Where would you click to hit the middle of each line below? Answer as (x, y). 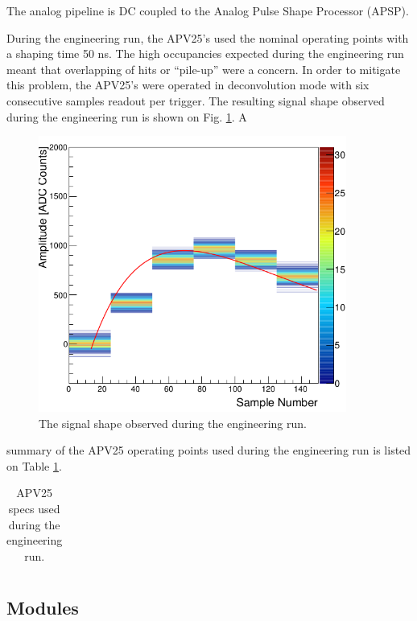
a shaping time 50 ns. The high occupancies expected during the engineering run (205, 53)
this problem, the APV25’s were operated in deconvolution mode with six (188, 85)
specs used (34, 508)
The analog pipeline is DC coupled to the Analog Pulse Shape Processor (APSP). (208, 10)
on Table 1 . (34, 465)
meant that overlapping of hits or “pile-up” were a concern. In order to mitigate (204, 69)
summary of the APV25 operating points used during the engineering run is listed (209, 450)
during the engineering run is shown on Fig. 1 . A (127, 116)
